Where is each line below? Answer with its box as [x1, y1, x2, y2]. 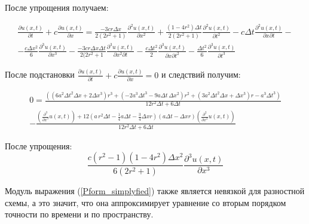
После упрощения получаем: [5, 1, 109, 13]
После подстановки [5, 68, 75, 81]
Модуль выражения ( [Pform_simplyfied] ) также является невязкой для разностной [5, 185, 305, 197]
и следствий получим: [161, 68, 241, 81]
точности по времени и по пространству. [5, 208, 154, 220]
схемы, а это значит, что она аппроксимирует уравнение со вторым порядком [5, 196, 286, 208]
